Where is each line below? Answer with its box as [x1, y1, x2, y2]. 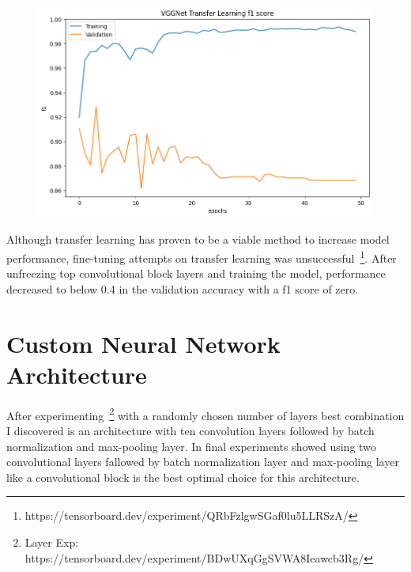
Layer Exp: [25, 533, 79, 550]
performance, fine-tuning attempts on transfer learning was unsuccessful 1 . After [6, 247, 397, 266]
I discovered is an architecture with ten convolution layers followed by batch [6, 422, 375, 438]
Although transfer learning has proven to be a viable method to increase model [6, 231, 390, 248]
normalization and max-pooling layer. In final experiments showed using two [6, 438, 376, 454]
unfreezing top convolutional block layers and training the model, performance [6, 265, 386, 282]
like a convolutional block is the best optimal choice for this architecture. [6, 468, 360, 485]
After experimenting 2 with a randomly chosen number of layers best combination [6, 404, 405, 423]
